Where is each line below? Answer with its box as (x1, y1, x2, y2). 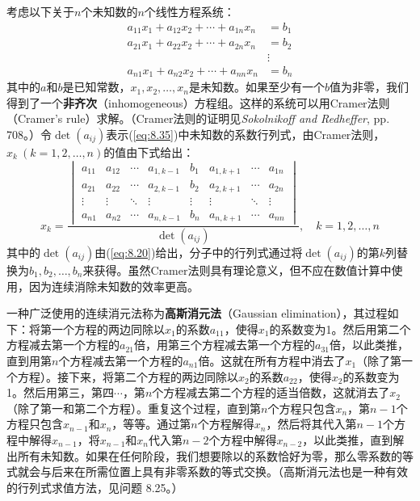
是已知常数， (62, 78, 131, 95)
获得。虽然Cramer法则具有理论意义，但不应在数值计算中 (94, 261, 392, 278)
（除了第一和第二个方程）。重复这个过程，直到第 (6, 399, 261, 416)
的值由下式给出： (103, 143, 195, 160)
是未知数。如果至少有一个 (188, 78, 325, 95)
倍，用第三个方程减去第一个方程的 (133, 336, 315, 353)
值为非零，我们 (329, 78, 409, 95)
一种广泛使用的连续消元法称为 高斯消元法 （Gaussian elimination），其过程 (6, 305, 388, 322)
